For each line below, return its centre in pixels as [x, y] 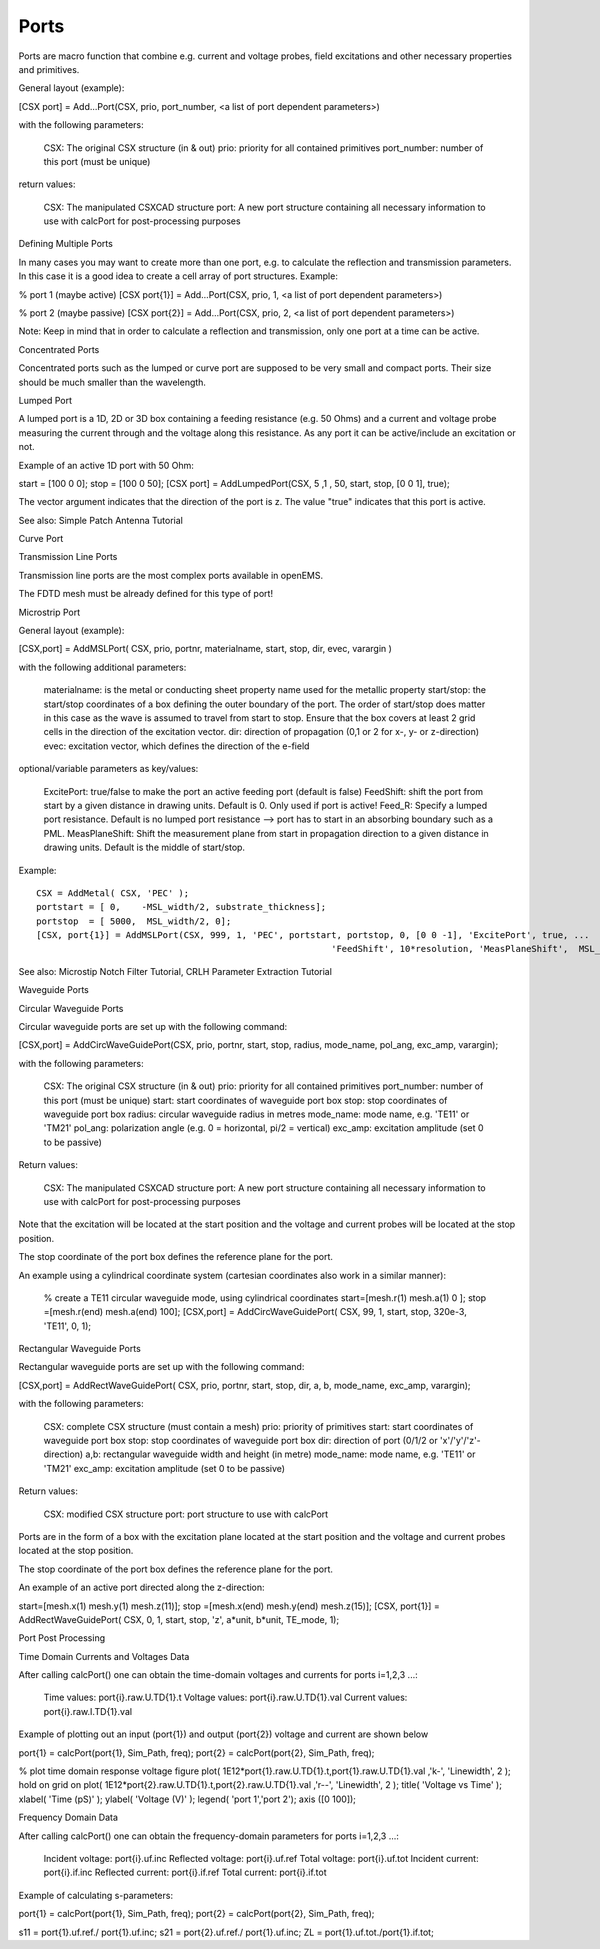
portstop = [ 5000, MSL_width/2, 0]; [134, 921]
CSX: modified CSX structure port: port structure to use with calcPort [186, 1514]
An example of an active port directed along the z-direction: [141, 1587]
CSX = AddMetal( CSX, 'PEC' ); [113, 893]
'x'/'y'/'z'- [461, 1441]
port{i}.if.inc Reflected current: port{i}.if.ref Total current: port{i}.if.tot [185, 1872]
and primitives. [49, 69]
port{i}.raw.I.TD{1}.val [88, 1711]
